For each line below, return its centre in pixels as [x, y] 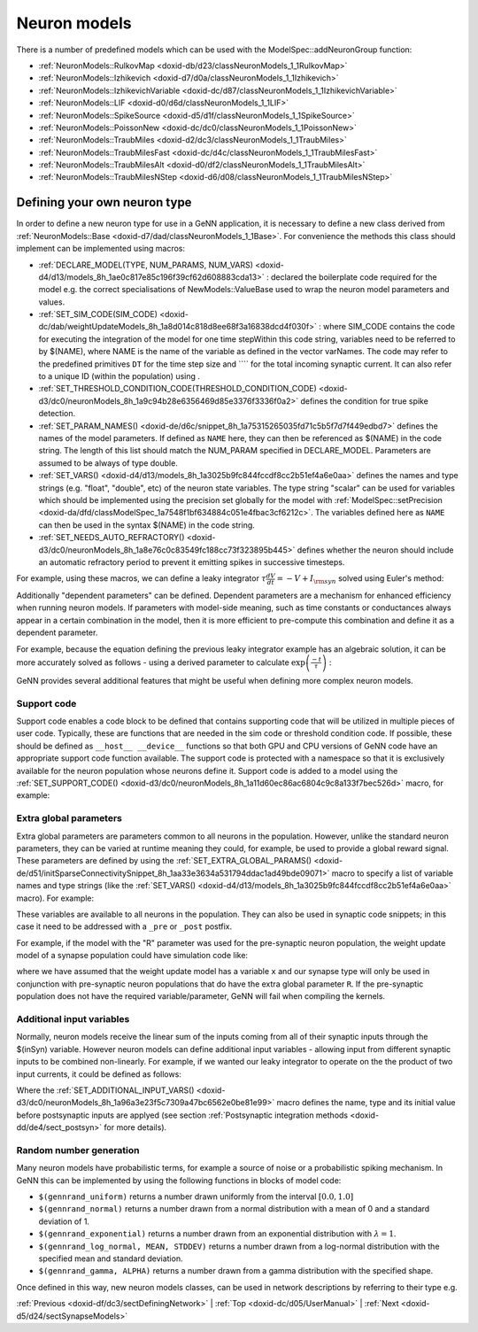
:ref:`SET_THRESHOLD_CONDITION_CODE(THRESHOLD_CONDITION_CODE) [178, 389]
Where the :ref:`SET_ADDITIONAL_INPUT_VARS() [105, 1090]
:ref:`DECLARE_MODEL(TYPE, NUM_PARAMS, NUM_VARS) [146, 265]
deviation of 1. [64, 1221]
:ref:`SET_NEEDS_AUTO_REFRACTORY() [112, 538]
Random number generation [78, 1150]
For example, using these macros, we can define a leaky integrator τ [141, 578]
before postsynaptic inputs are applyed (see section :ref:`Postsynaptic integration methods [182, 1115]
